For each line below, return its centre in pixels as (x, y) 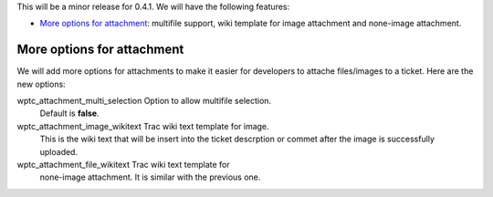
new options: (41, 84)
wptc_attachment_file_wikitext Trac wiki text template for (123, 165)
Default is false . (69, 113)
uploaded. (58, 151)
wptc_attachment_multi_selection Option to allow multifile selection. (144, 101)
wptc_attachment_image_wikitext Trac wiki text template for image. (143, 126)
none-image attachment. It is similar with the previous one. (150, 177)
